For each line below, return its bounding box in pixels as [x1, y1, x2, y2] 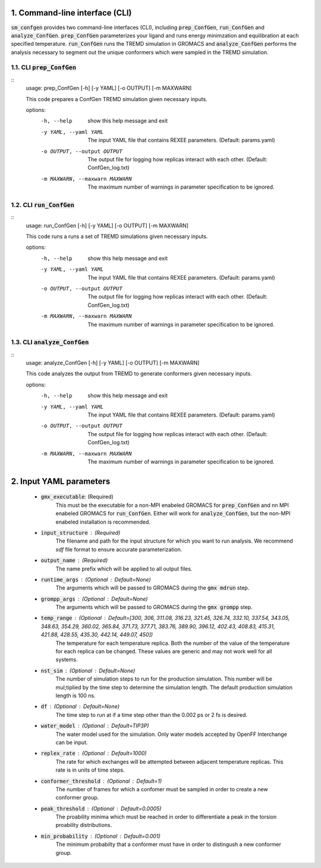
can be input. [55, 738, 89, 746]
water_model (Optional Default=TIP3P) [40, 722, 149, 729]
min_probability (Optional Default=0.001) [40, 832, 160, 839]
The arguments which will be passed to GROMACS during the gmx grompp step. [55, 604, 253, 611]
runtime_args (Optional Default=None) [40, 576, 151, 583]
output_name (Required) [40, 557, 108, 564]
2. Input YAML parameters [11, 476, 111, 486]
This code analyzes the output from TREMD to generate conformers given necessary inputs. [26, 370, 252, 377]
